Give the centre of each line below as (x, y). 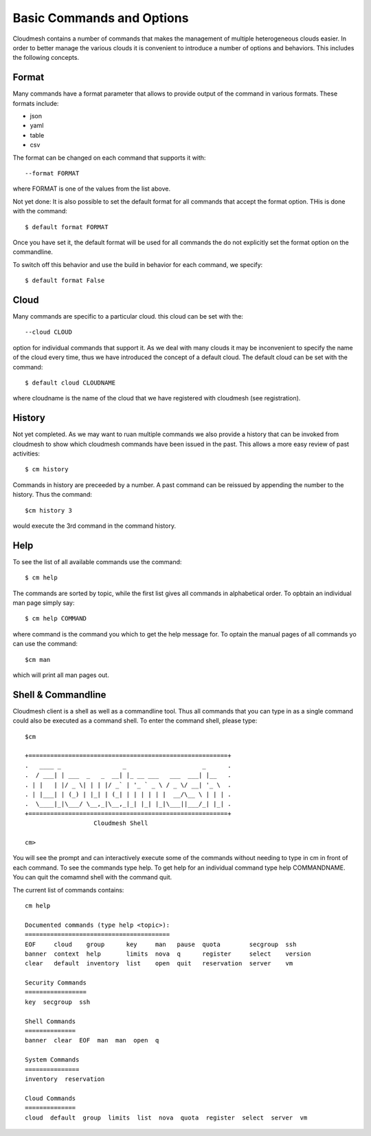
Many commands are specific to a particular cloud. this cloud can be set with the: (128, 316)
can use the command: (45, 644)
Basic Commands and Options (101, 18)
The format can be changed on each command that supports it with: (109, 158)
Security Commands (56, 983)
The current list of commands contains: (68, 890)
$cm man (38, 660)
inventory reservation (65, 1079)
